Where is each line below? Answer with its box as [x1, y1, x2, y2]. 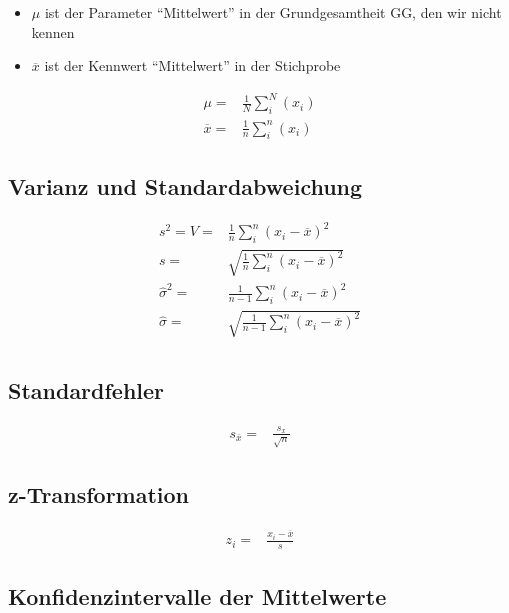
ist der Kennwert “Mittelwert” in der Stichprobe [44, 55, 341, 76]
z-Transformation [8, 479, 190, 510]
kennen [31, 21, 75, 42]
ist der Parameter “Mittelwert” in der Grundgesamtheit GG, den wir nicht [44, 2, 502, 22]
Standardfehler [8, 375, 165, 406]
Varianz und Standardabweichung [8, 170, 363, 201]
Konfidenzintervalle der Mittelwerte [8, 580, 387, 611]
